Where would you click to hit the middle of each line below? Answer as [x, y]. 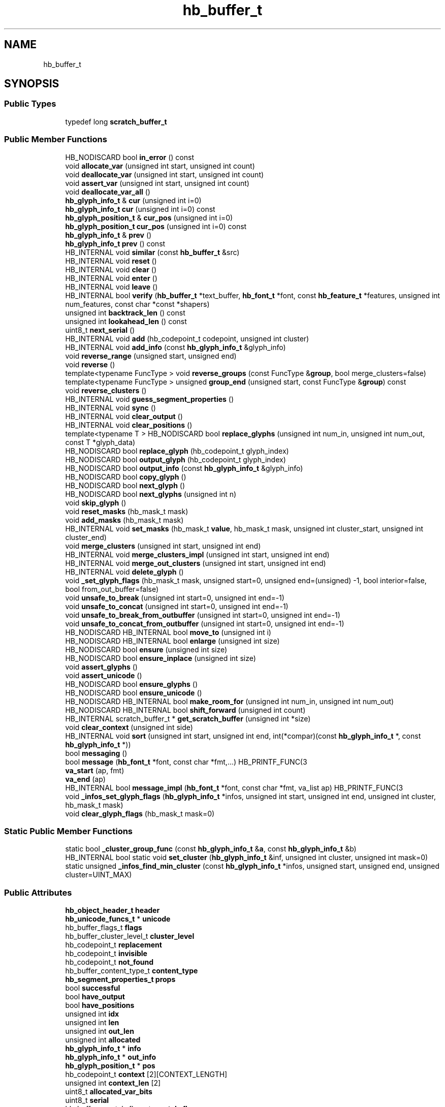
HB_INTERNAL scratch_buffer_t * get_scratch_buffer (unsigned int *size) [188, 718]
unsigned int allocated [103, 1040]
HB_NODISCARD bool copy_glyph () [126, 477]
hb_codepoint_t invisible [106, 954]
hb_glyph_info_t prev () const [115, 243]
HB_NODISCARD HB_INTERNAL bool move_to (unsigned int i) [168, 632]
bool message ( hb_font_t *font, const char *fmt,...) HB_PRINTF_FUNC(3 [186, 762]
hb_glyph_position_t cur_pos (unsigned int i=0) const [156, 226]
